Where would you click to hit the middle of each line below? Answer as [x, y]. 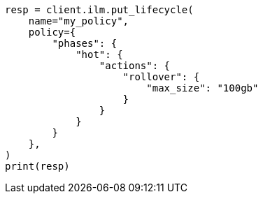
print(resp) [37, 166]
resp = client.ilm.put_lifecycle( [99, 10]
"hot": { [99, 54]
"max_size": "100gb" [202, 88]
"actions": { [135, 66]
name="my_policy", [79, 21]
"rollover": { [161, 77]
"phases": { [85, 43]
